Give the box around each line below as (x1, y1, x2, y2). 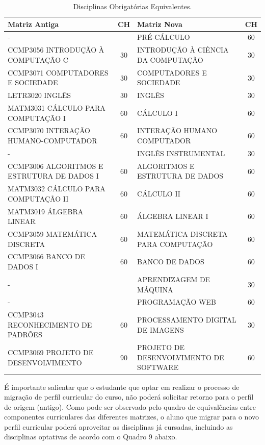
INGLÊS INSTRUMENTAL (137, 147, 225, 158)
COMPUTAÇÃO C (8, 54, 68, 65)
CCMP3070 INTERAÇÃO (8, 125, 90, 136)
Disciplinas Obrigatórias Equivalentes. (73, 1, 192, 11)
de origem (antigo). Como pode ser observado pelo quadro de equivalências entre (4, 401, 256, 412)
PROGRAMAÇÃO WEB (137, 296, 216, 307)
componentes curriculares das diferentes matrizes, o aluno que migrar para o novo (4, 411, 259, 422)
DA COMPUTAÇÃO (137, 54, 203, 65)
